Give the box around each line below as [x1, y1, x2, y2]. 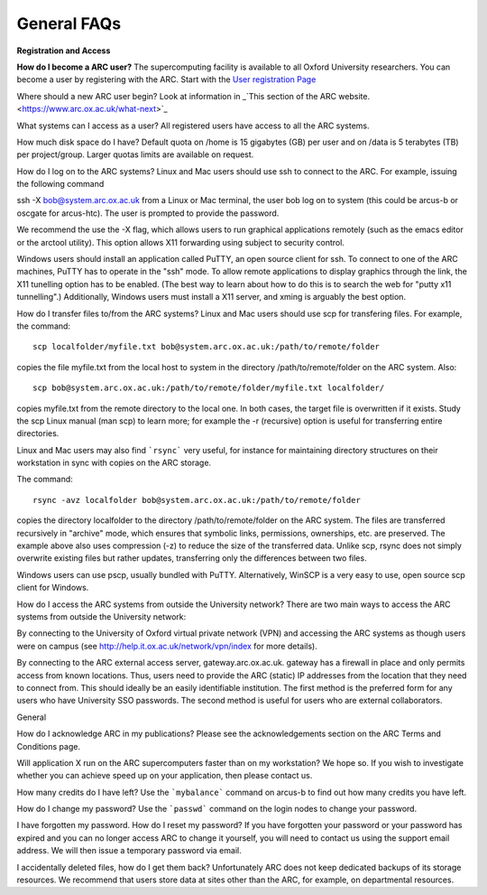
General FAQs [16, 14, 122, 33]
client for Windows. [16, 583, 89, 593]
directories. [16, 428, 60, 439]
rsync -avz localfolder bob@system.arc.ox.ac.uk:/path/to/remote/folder [32, 495, 361, 505]
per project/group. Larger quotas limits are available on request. [16, 149, 254, 160]
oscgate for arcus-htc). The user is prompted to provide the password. [16, 208, 280, 219]
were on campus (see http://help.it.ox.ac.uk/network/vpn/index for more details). [16, 640, 317, 651]
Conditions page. [16, 741, 81, 751]
